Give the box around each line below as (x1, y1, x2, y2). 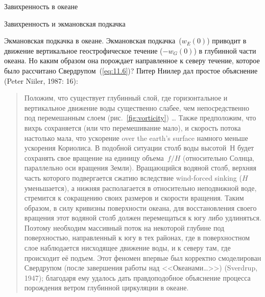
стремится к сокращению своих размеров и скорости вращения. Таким (24, 192, 244, 203)
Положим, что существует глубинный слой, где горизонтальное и (24, 92, 228, 103)
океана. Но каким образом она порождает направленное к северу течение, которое (4, 55, 260, 66)
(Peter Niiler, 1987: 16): (4, 75, 78, 86)
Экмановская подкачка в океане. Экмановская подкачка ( (4, 35, 182, 46)
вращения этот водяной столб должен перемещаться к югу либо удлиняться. (24, 212, 261, 223)
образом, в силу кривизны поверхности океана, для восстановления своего (24, 202, 257, 213)
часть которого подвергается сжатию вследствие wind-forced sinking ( (24, 172, 242, 183)
